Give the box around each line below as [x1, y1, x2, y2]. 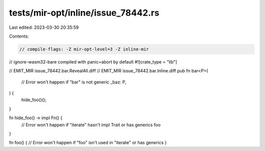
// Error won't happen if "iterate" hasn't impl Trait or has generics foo [21, 122, 161, 128]
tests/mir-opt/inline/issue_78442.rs [9, 7, 159, 18]
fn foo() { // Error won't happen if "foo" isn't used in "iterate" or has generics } [9, 140, 167, 146]
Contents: [9, 33, 29, 39]
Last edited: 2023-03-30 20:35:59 [9, 24, 79, 30]
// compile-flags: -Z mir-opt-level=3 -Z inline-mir [19, 46, 149, 52]
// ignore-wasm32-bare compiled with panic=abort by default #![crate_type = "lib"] [9, 59, 178, 65]
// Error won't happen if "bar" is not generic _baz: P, [21, 79, 127, 85]
